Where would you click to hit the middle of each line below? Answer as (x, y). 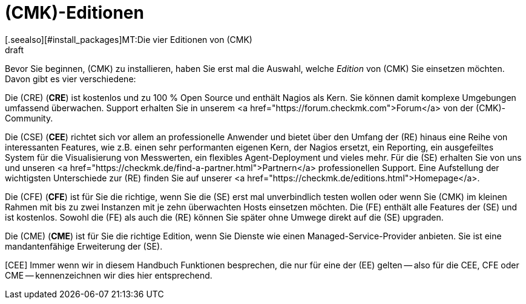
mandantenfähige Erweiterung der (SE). (84, 246)
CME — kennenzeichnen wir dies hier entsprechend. (109, 275)
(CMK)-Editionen (74, 13)
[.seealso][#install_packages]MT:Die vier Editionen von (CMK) (129, 39)
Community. (29, 118)
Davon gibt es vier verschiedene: (71, 79)
